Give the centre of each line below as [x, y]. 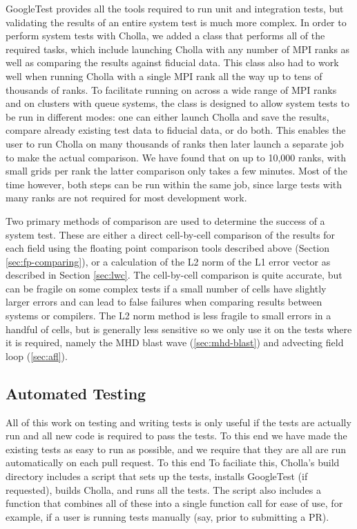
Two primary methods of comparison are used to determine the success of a [165, 220]
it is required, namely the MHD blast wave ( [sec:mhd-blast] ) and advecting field [175, 342]
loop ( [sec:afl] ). [37, 356]
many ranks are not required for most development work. [126, 198]
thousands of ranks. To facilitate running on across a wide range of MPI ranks [171, 89]
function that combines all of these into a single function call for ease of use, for [174, 503]
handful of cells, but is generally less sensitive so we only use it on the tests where [179, 329]
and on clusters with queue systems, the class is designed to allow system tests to [177, 103]
